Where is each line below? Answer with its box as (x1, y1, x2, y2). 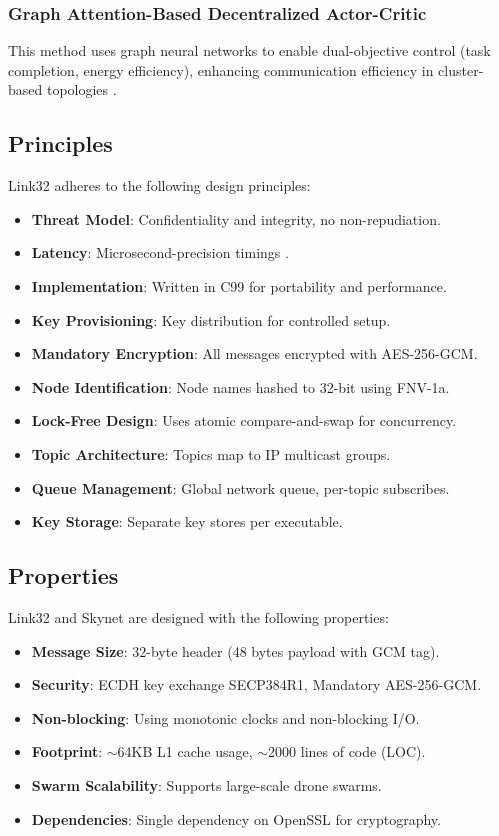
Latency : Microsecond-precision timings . (31, 242, 289, 263)
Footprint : (31, 741, 103, 762)
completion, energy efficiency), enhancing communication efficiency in (8, 59, 434, 80)
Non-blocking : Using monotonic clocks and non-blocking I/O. (31, 707, 420, 728)
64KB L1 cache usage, (117, 741, 253, 762)
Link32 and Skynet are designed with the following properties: (8, 606, 389, 627)
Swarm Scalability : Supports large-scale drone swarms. (31, 774, 382, 795)
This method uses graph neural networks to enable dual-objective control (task (8, 40, 491, 61)
